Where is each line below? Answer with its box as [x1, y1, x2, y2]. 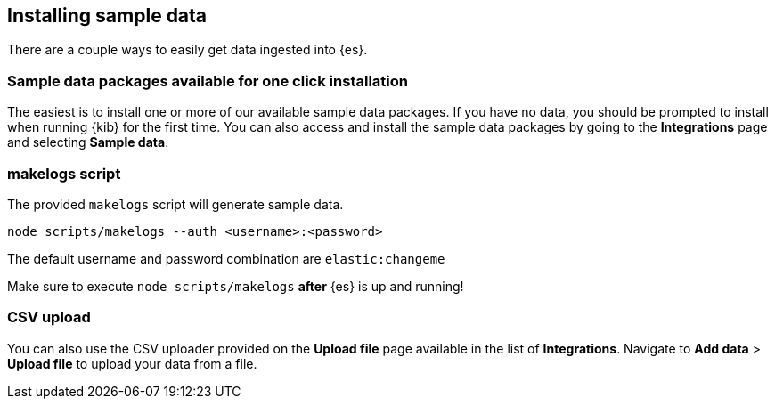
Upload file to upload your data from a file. [7, 355, 257, 371]
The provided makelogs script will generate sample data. [7, 196, 344, 212]
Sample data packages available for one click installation [7, 71, 408, 90]
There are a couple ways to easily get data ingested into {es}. [7, 42, 368, 58]
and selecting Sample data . [7, 134, 169, 150]
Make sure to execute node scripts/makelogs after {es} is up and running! [7, 278, 464, 294]
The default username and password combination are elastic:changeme [7, 250, 445, 266]
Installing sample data [7, 4, 208, 27]
